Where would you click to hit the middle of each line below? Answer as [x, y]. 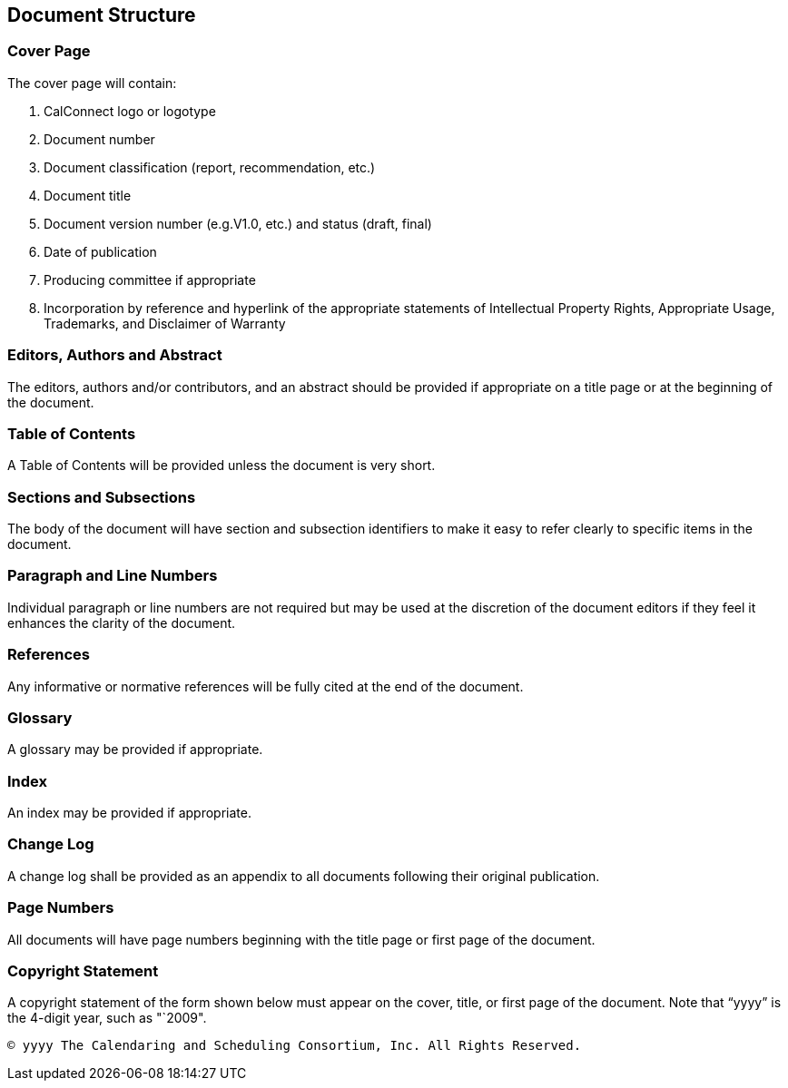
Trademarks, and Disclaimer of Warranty [165, 323]
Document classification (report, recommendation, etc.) [210, 167]
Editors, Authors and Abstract [115, 355]
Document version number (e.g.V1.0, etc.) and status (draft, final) [238, 223]
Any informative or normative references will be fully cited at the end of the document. [266, 686]
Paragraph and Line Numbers [113, 576]
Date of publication [100, 251]
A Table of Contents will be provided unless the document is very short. [222, 466]
